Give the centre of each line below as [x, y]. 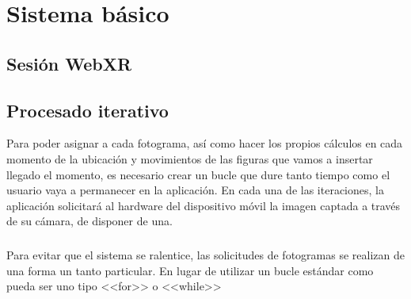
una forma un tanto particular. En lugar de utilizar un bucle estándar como [190, 270]
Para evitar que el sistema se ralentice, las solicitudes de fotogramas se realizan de [205, 255]
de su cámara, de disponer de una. [89, 221]
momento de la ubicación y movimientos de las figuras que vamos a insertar [190, 158]
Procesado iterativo [88, 110]
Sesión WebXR [69, 63]
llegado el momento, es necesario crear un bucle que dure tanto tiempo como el [198, 174]
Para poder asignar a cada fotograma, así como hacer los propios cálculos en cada [205, 143]
